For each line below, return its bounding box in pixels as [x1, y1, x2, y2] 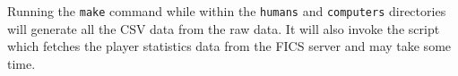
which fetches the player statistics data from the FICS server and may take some [7, 37, 452, 55]
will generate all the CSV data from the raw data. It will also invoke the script [7, 19, 440, 38]
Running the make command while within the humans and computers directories [7, 2, 446, 20]
